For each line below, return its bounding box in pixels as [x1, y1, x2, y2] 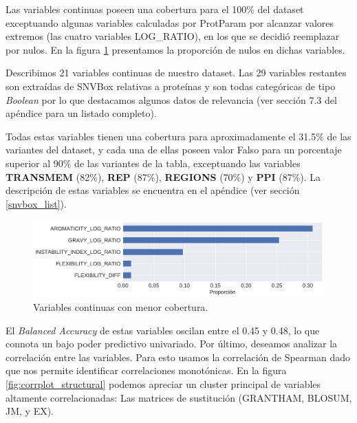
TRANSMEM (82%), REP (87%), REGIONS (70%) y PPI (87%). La [6, 169, 321, 184]
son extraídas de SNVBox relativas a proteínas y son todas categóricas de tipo [6, 78, 336, 93]
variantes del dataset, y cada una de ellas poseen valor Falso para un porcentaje [6, 142, 342, 157]
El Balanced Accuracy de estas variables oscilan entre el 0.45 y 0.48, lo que [6, 323, 320, 337]
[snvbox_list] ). [6, 196, 67, 210]
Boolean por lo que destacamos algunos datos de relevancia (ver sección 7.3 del [6, 92, 337, 107]
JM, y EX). [6, 404, 54, 418]
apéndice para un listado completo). [6, 106, 157, 120]
